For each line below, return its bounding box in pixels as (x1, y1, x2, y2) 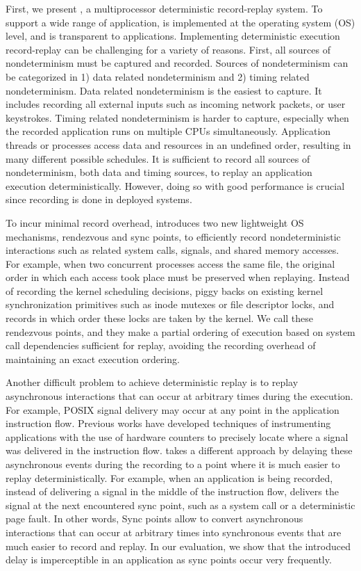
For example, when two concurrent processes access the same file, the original (6, 256, 335, 271)
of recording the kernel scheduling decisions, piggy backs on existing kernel (6, 283, 324, 298)
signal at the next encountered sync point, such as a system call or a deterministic (6, 497, 355, 512)
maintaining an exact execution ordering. (6, 351, 180, 366)
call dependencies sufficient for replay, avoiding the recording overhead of (6, 338, 316, 353)
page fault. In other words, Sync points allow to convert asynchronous (6, 511, 303, 526)
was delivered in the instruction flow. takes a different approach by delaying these (6, 443, 353, 458)
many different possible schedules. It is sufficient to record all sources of (6, 151, 310, 166)
